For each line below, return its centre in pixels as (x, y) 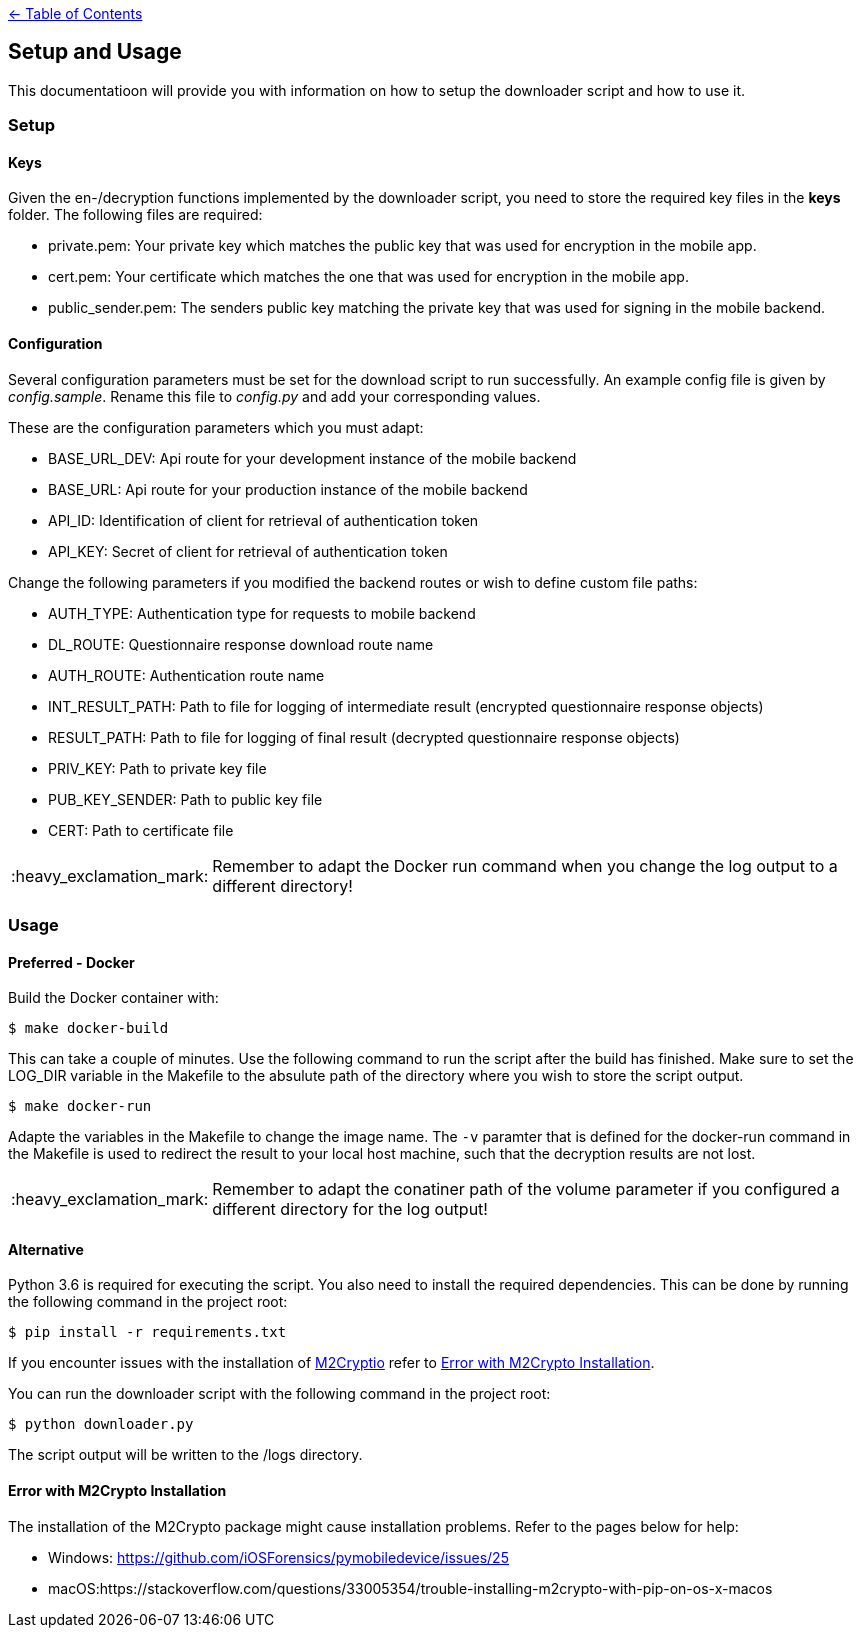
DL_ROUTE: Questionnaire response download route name (241, 644)
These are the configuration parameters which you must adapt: (216, 427)
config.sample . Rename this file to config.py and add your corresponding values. (274, 396)
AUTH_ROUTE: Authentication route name (186, 675)
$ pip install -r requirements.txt (147, 1332)
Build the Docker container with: (113, 998)
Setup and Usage (95, 52)
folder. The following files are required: (135, 215)
